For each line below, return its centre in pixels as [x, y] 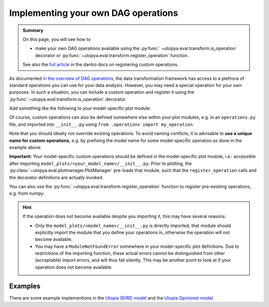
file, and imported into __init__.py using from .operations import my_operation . [102, 124]
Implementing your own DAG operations [94, 13]
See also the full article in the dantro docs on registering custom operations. [101, 65]
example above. [26, 148]
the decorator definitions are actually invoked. [57, 177]
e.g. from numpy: [27, 193]
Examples [25, 286]
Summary [33, 30]
